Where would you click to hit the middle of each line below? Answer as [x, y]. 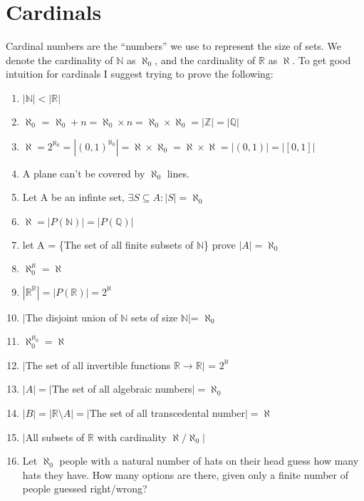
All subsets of [55, 437]
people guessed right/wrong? [85, 489]
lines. [178, 173]
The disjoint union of [71, 317]
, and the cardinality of [205, 60]
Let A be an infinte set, [73, 197]
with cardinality [132, 437]
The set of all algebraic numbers [122, 389]
